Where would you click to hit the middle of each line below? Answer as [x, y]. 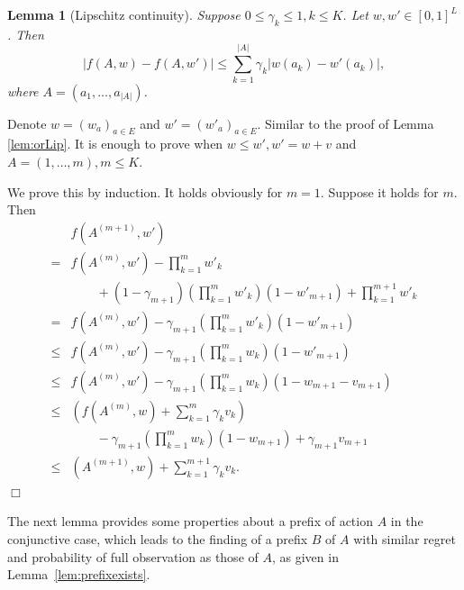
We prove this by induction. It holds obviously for [145, 191]
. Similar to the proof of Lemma [346, 123]
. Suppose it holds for [379, 191]
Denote [27, 123]
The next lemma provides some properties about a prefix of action [190, 521]
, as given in [305, 556]
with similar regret [405, 538]
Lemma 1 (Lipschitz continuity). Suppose [124, 14]
